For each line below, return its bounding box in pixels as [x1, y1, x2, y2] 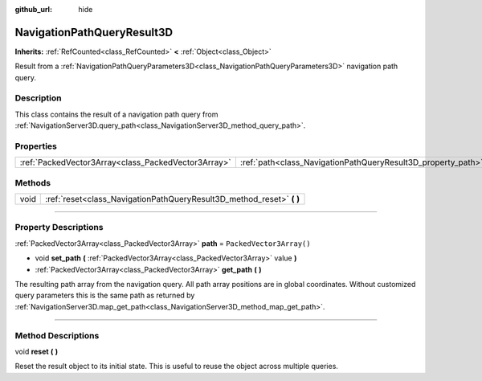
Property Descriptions [14, 222, 104, 233]
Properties [14, 141, 58, 152]
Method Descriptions [14, 330, 100, 341]
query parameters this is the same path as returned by [14, 290, 195, 301]
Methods [14, 177, 51, 188]
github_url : [14, 5, 52, 14]
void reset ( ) [14, 346, 59, 356]
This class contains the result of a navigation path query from [14, 109, 219, 119]
